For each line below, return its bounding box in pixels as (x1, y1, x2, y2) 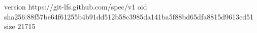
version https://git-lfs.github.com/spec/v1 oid (4, 1, 147, 11)
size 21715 (4, 21, 36, 31)
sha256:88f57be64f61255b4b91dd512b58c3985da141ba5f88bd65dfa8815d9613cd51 (4, 11, 253, 21)
